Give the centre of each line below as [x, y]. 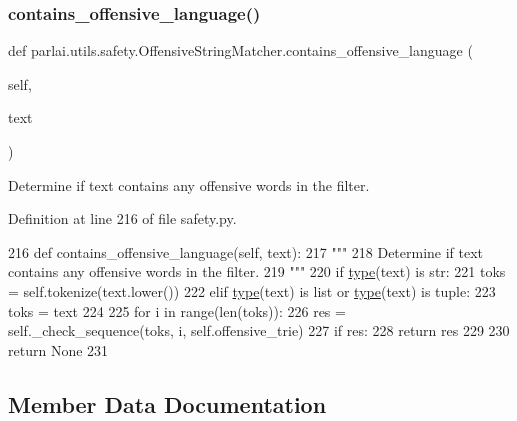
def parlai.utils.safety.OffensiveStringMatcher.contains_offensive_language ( [240, 50]
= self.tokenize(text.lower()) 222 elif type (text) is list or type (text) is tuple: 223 [252, 290]
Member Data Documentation [167, 403]
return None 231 [58, 349]
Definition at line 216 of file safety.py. [122, 218]
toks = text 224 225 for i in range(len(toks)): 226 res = [177, 310]
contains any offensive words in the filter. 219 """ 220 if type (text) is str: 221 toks [257, 271]
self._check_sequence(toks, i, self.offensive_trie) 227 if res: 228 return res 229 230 [259, 330]
